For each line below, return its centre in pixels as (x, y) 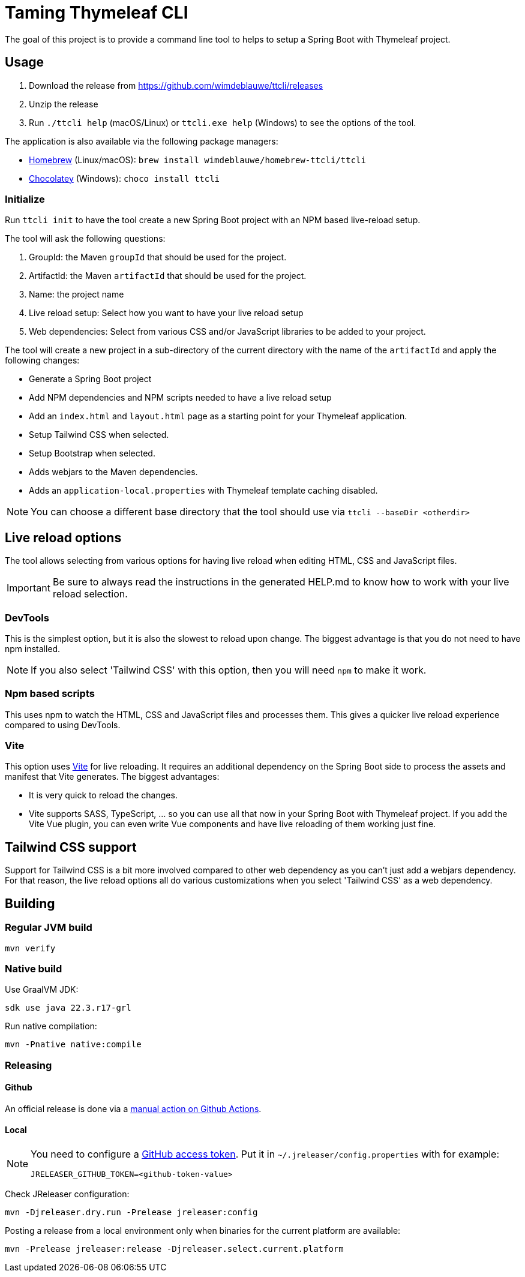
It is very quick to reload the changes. (103, 795)
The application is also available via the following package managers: (142, 141)
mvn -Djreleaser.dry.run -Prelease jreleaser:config (131, 1213)
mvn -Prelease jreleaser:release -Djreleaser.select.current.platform (174, 1249)
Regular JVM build (49, 928)
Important (28, 588)
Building (30, 903)
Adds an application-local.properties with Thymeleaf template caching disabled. (203, 491)
